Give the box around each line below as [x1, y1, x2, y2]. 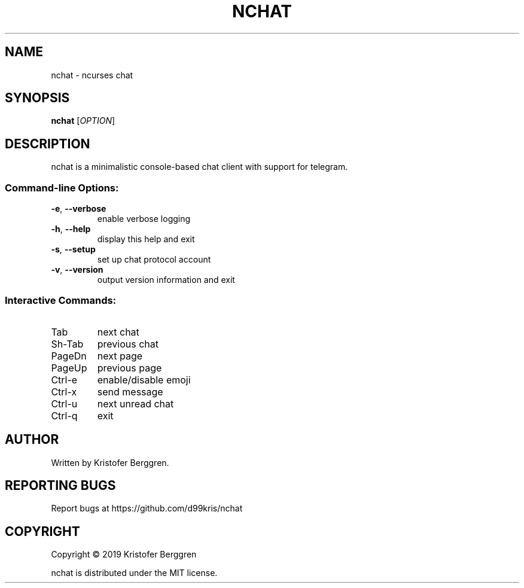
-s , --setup [51, 244, 96, 255]
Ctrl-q [51, 409, 78, 422]
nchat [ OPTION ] [51, 115, 115, 126]
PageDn [51, 349, 87, 362]
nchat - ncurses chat [51, 69, 133, 80]
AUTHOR [5, 432, 59, 447]
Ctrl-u [51, 397, 78, 410]
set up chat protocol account [97, 254, 211, 265]
